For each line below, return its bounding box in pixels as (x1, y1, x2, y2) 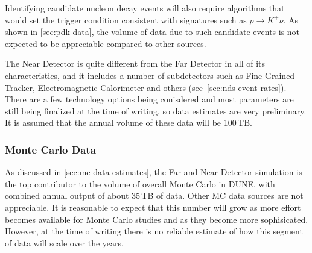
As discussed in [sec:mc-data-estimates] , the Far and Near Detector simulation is (5, 166, 302, 178)
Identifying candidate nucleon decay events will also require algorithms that (5, 2, 285, 14)
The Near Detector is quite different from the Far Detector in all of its (5, 57, 266, 70)
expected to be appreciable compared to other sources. (5, 37, 206, 49)
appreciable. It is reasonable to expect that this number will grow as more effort (5, 201, 301, 213)
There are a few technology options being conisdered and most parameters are (5, 93, 294, 105)
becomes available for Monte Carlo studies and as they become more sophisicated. (5, 213, 308, 225)
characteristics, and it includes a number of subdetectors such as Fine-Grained (5, 69, 295, 81)
